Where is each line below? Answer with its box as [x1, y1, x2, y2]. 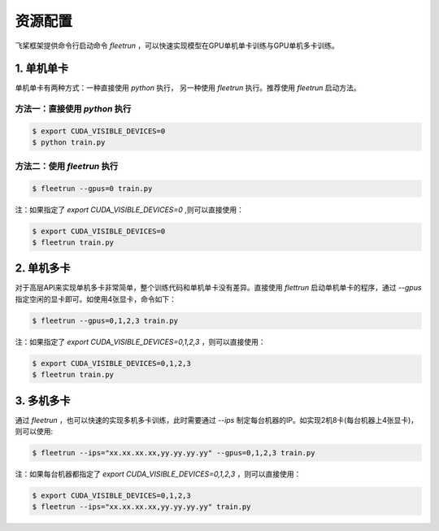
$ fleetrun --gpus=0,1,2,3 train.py [32, 316, 179, 325]
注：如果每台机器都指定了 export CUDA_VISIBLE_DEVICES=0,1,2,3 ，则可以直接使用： [15, 468, 302, 479]
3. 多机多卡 [15, 394, 71, 407]
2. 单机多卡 [15, 261, 71, 276]
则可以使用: [15, 427, 54, 437]
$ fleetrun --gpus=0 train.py [32, 184, 153, 193]
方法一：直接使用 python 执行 [15, 103, 132, 115]
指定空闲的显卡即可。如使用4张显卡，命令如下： [15, 294, 177, 304]
